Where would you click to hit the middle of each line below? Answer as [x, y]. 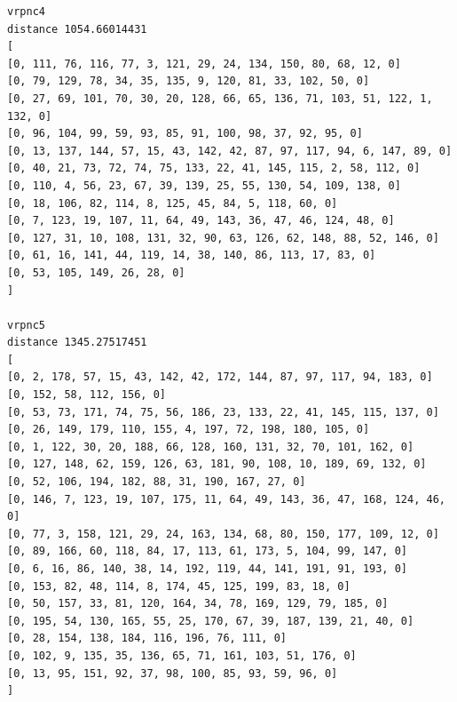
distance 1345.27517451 [77, 343]
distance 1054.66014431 [77, 29]
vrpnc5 [26, 325]
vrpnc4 [26, 12]
